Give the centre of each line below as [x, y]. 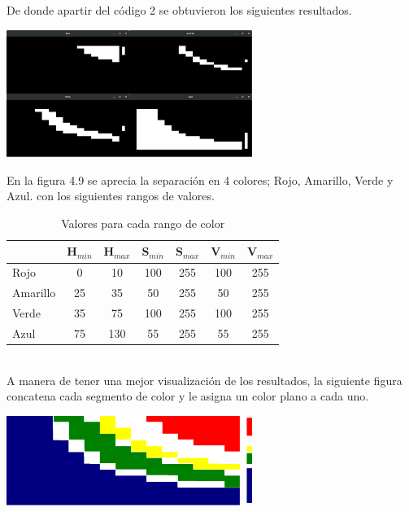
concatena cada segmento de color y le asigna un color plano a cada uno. [188, 396]
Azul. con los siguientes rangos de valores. [111, 196]
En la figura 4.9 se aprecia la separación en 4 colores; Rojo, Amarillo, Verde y [200, 179]
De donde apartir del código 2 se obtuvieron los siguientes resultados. [179, 10]
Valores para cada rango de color [143, 223]
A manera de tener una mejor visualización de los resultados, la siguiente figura [204, 380]
